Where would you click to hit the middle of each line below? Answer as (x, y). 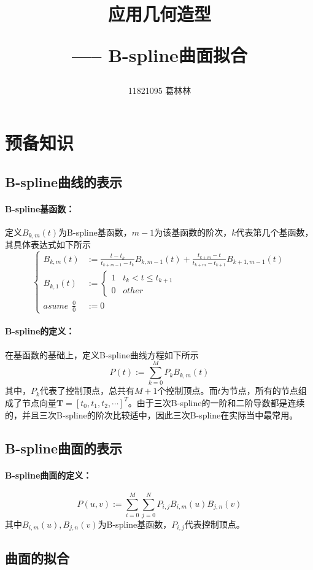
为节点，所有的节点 (259, 391)
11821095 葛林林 (160, 90)
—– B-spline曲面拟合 (160, 55)
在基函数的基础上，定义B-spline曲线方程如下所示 (102, 354)
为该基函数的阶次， (193, 232)
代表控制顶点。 (214, 524)
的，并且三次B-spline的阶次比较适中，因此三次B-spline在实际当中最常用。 (152, 414)
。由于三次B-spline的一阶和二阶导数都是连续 (216, 402)
